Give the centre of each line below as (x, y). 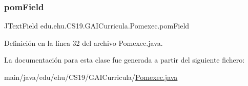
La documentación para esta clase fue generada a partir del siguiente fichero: (125, 60)
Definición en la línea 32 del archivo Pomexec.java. (84, 42)
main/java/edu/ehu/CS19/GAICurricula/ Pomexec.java (91, 77)
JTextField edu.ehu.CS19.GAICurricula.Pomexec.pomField (97, 26)
